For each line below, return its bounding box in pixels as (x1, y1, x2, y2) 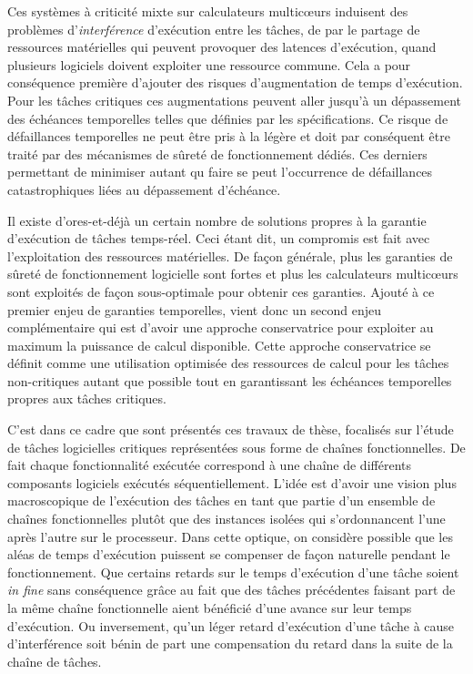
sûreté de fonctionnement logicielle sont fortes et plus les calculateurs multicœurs (7, 264, 458, 283)
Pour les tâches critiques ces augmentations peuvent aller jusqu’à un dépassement (7, 90, 462, 109)
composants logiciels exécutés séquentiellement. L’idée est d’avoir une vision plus (7, 473, 457, 492)
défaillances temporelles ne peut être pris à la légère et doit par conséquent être (7, 127, 450, 146)
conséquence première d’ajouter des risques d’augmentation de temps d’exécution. (7, 73, 463, 92)
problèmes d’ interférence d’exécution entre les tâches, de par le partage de (7, 19, 420, 38)
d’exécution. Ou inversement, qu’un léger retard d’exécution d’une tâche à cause (7, 616, 455, 635)
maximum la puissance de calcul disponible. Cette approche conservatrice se (7, 335, 431, 354)
